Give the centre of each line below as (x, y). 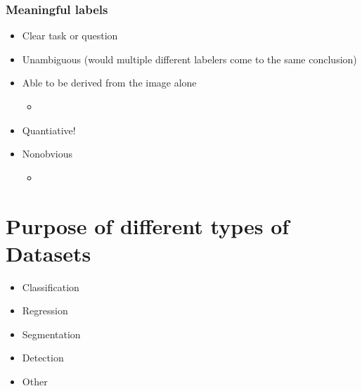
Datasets (49, 253)
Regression (45, 310)
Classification (51, 287)
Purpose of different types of (148, 225)
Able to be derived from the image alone (109, 83)
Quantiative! (49, 130)
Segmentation (51, 334)
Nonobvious (47, 154)
